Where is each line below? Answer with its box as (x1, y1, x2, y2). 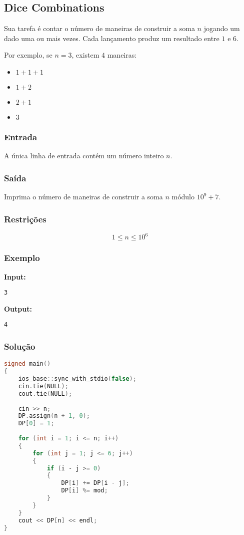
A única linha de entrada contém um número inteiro (4, 150, 164, 161)
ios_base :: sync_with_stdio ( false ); (18, 375, 136, 383)
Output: (4, 303, 32, 314)
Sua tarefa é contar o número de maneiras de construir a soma (4, 23, 195, 34)
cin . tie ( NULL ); (18, 382, 68, 390)
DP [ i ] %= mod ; (61, 487, 108, 494)
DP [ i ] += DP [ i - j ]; (61, 479, 129, 487)
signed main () (4, 360, 51, 368)
